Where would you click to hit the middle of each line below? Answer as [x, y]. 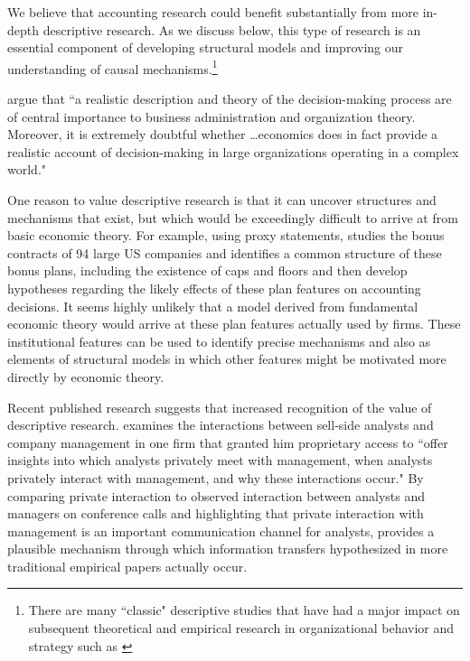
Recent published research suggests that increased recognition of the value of [220, 407]
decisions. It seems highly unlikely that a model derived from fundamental [213, 306]
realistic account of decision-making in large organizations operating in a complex [233, 151]
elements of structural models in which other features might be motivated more [227, 359]
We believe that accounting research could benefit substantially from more [213, 12]
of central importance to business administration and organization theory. [211, 116]
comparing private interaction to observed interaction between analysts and [216, 495]
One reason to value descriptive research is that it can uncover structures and [222, 200]
